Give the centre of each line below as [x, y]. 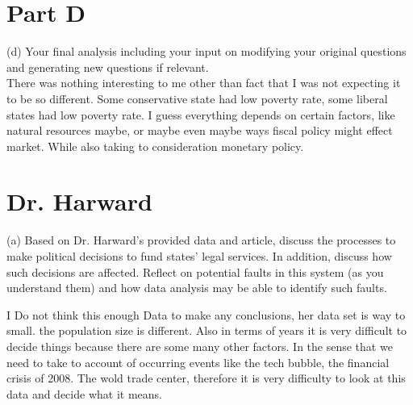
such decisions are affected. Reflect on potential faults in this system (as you [195, 271]
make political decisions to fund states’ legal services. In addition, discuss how [199, 256]
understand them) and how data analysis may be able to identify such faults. [197, 288]
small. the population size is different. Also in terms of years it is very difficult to [207, 330]
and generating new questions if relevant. [108, 67]
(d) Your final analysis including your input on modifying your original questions [206, 51]
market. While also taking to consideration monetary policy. [155, 146]
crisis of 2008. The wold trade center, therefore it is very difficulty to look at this [206, 378]
